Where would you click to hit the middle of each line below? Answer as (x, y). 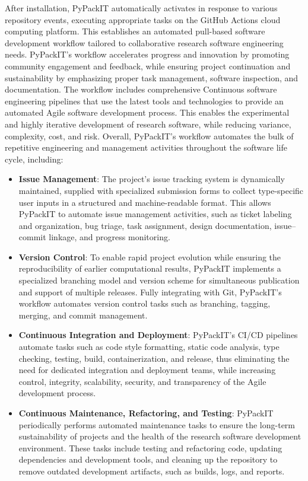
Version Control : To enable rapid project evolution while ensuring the (150, 257)
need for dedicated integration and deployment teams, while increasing (147, 370)
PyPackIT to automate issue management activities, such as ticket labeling (155, 214)
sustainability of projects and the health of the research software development (160, 436)
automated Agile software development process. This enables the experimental (147, 112)
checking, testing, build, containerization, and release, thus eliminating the (154, 358)
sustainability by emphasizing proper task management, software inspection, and (152, 77)
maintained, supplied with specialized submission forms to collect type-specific (161, 190)
